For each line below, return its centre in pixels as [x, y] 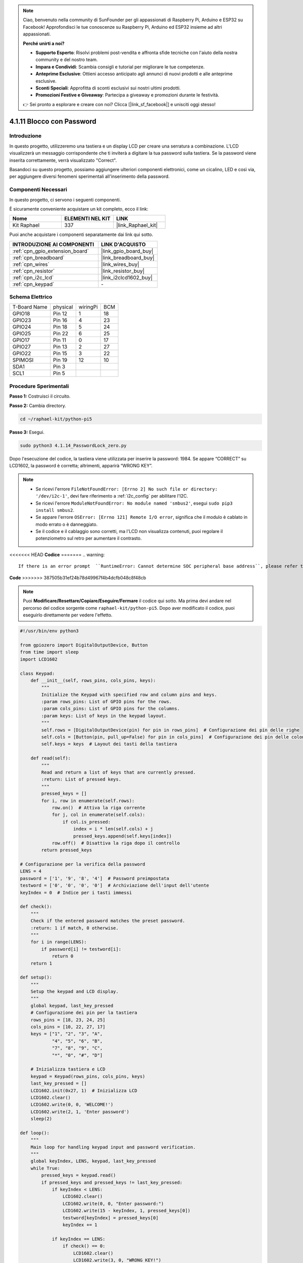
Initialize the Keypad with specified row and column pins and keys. [129, 694]
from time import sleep [49, 652]
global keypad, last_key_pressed [72, 1006]
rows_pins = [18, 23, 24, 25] [68, 1020]
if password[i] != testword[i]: [81, 949]
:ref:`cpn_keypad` [33, 284]
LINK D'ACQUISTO [123, 244]
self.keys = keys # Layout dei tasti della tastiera [109, 744]
